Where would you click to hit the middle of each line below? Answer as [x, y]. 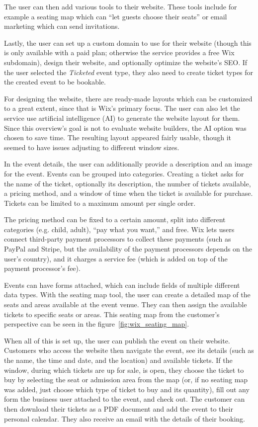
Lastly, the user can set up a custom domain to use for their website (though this [128, 43]
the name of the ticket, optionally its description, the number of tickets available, [128, 183]
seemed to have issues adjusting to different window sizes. [92, 147]
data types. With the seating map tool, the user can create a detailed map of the [127, 295]
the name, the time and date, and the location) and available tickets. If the [118, 360]
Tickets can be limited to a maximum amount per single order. [100, 203]
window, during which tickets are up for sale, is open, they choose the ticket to [124, 370]
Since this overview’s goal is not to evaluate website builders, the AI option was [125, 128]
